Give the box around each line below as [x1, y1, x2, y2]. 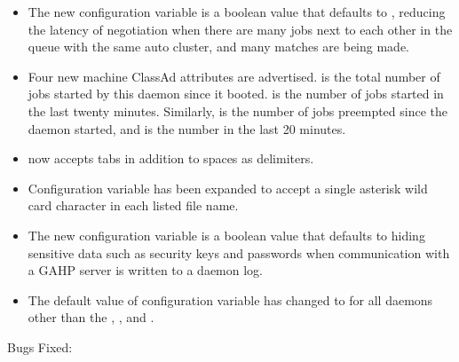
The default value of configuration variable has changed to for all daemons [28, 290, 433, 309]
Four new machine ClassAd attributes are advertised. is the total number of [28, 67, 440, 85]
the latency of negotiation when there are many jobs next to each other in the [28, 20, 453, 38]
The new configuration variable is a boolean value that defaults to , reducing [28, 3, 446, 20]
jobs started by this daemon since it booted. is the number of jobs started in [28, 84, 444, 103]
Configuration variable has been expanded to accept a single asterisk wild [28, 178, 428, 197]
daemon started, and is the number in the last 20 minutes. [28, 119, 346, 138]
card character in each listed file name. [28, 196, 239, 215]
